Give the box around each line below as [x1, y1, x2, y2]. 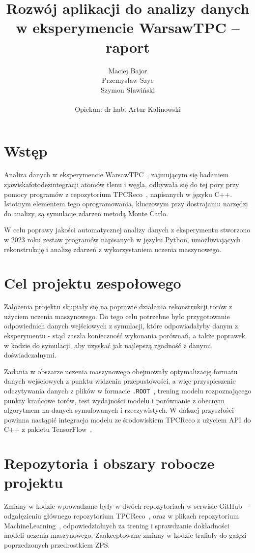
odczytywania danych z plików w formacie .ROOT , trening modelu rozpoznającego [4, 386, 252, 396]
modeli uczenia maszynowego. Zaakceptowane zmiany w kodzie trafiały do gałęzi [4, 530, 247, 540]
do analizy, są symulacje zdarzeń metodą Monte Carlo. [4, 208, 168, 218]
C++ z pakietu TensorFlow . [4, 424, 92, 434]
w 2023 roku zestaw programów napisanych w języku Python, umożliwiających [4, 234, 241, 244]
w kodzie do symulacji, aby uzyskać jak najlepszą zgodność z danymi [4, 340, 211, 350]
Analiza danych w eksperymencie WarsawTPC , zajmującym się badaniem [4, 169, 229, 180]
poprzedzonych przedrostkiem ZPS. [4, 539, 110, 550]
